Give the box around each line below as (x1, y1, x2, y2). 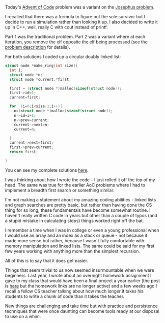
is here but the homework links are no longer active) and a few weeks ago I (5, 283, 157, 289)
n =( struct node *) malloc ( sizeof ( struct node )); (14, 108, 113, 113)
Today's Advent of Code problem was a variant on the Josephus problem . (5, 4, 155, 10)
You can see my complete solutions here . (5, 167, 89, 173)
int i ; (9, 67, 23, 73)
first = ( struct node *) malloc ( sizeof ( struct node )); (9, 86, 122, 91)
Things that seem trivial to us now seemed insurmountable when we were (5, 267, 155, 273)
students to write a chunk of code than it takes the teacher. (5, 293, 125, 299)
